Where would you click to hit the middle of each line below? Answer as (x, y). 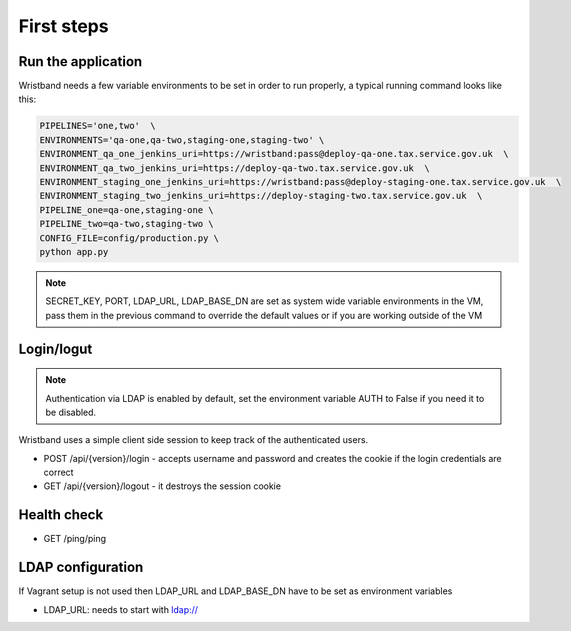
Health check (61, 515)
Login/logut (55, 348)
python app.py (74, 251)
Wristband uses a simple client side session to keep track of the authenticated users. (193, 440)
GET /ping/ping (75, 539)
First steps (63, 26)
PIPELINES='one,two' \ (98, 126)
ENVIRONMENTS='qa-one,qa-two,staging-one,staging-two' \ (182, 139)
